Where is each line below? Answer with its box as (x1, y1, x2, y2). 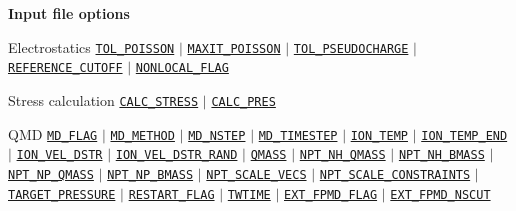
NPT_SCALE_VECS (206, 167, 307, 182)
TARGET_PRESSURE (8, 187, 116, 202)
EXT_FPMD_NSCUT (390, 187, 491, 202)
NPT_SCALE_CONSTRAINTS (319, 167, 471, 182)
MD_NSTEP (188, 128, 246, 143)
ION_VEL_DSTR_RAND (115, 148, 238, 163)
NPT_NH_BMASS (398, 148, 485, 163)
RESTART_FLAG (128, 187, 215, 202)
